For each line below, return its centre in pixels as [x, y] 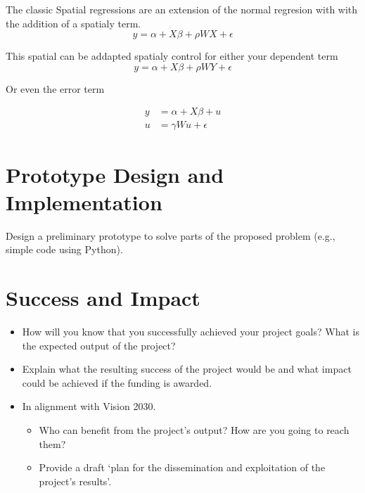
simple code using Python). [64, 249]
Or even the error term [55, 88]
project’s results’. [75, 481]
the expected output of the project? [99, 345]
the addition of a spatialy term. [73, 23]
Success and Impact [103, 298]
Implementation [84, 201]
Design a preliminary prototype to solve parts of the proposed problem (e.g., [171, 235]
